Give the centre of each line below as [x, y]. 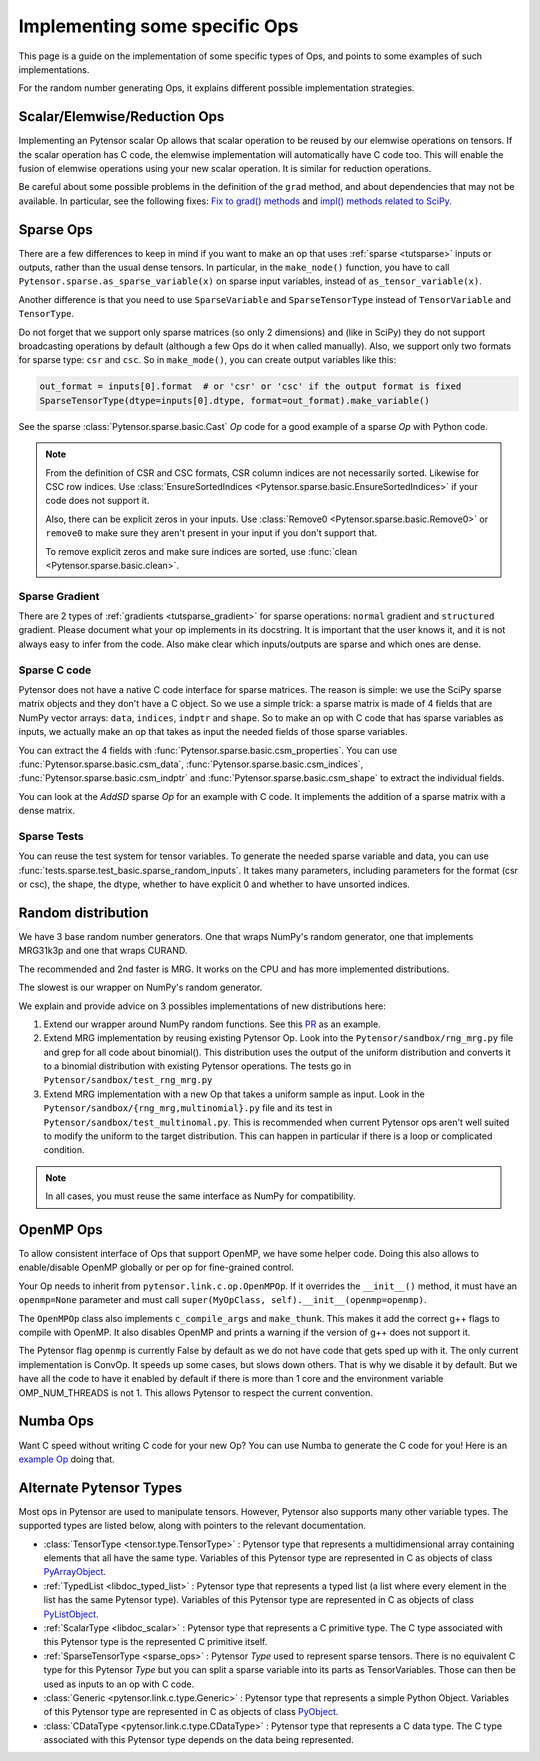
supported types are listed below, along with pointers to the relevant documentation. [192, 1526]
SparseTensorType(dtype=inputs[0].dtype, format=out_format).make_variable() [234, 400]
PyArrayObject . [75, 1572]
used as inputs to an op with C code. [119, 1684]
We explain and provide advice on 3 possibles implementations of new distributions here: [202, 1006]
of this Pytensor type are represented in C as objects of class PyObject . [191, 1712]
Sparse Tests [51, 836]
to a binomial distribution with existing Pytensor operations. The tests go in [197, 1066]
